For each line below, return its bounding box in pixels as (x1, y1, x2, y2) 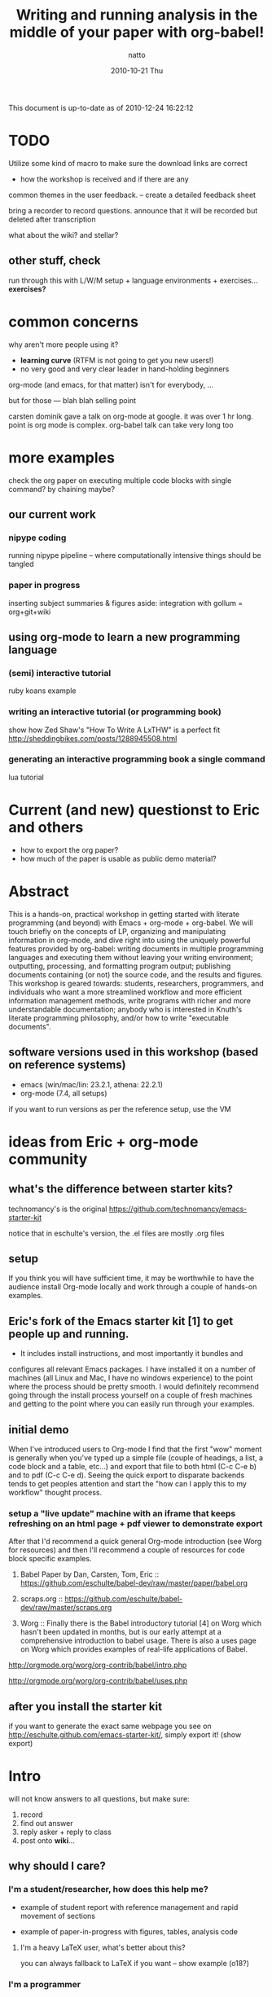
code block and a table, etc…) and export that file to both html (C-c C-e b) (8, 1461, 257, 1471)
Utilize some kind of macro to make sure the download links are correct (8, 158, 248, 168)
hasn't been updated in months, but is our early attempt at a (20, 1627, 222, 1637)
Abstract (8, 882, 69, 901)
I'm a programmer (8, 1978, 81, 1990)
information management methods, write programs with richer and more (8, 995, 251, 1005)
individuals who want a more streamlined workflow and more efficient (8, 987, 243, 997)
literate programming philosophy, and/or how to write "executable (8, 1012, 230, 1023)
